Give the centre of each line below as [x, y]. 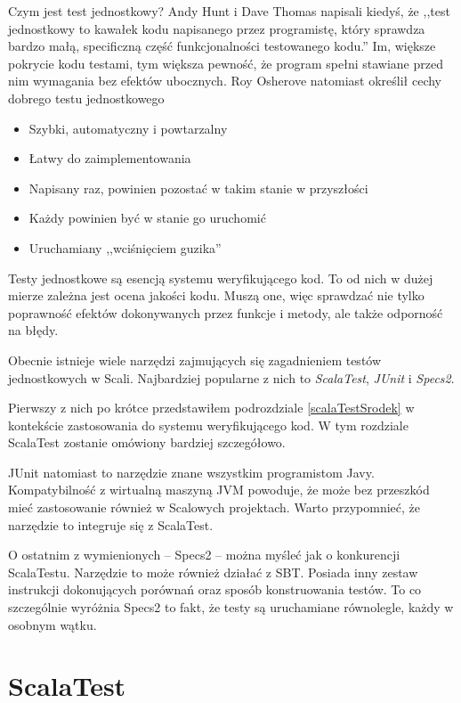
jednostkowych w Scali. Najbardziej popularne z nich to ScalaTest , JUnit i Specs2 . [231, 377]
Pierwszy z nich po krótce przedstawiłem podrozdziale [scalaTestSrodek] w [211, 408]
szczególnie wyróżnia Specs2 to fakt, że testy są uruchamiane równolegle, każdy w [231, 607]
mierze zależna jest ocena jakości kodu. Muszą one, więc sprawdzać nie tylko [216, 295]
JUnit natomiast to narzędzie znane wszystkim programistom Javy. [191, 472]
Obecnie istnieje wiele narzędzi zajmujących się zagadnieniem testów [195, 360]
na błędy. [33, 330]
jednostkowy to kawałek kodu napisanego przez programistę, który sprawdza [217, 28]
